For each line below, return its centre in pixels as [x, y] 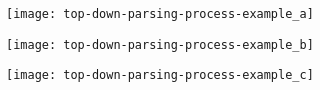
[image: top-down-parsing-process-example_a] [160, 14]
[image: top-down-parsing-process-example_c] [160, 75]
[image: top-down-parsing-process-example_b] [160, 44]
